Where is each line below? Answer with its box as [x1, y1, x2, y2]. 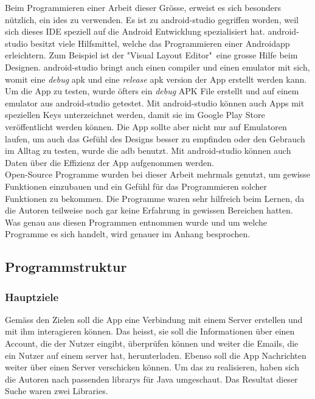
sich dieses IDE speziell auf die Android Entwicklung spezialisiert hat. [5, 25, 265, 38]
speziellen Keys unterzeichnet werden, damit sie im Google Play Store [5, 108, 265, 121]
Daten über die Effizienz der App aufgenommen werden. [5, 156, 214, 168]
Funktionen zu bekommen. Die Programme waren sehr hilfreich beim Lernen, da [5, 192, 305, 204]
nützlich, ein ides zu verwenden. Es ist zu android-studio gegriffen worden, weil [5, 13, 299, 26]
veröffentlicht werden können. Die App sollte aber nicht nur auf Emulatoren [5, 120, 287, 133]
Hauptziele [5, 289, 59, 304]
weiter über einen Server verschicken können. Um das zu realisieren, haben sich [5, 361, 299, 373]
